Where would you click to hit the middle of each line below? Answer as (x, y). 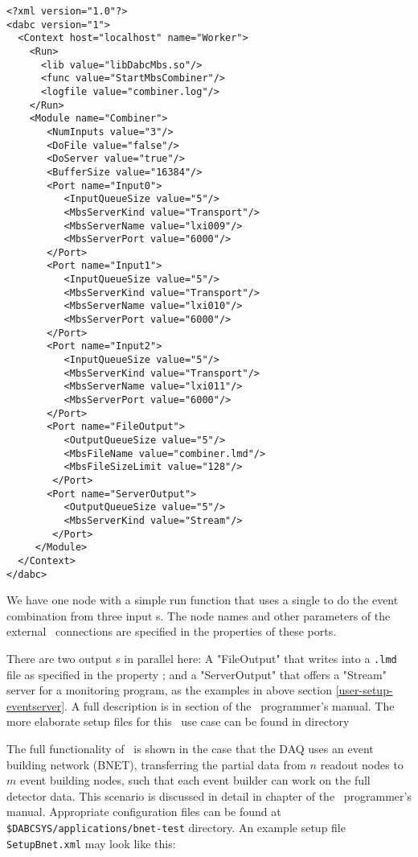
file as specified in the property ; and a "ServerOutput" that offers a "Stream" (197, 674)
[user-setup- (364, 690)
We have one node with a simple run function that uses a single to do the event (203, 600)
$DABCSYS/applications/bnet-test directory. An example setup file (176, 827)
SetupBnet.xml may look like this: (91, 843)
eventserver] (36, 705)
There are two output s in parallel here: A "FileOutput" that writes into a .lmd (202, 658)
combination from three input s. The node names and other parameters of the (199, 615)
